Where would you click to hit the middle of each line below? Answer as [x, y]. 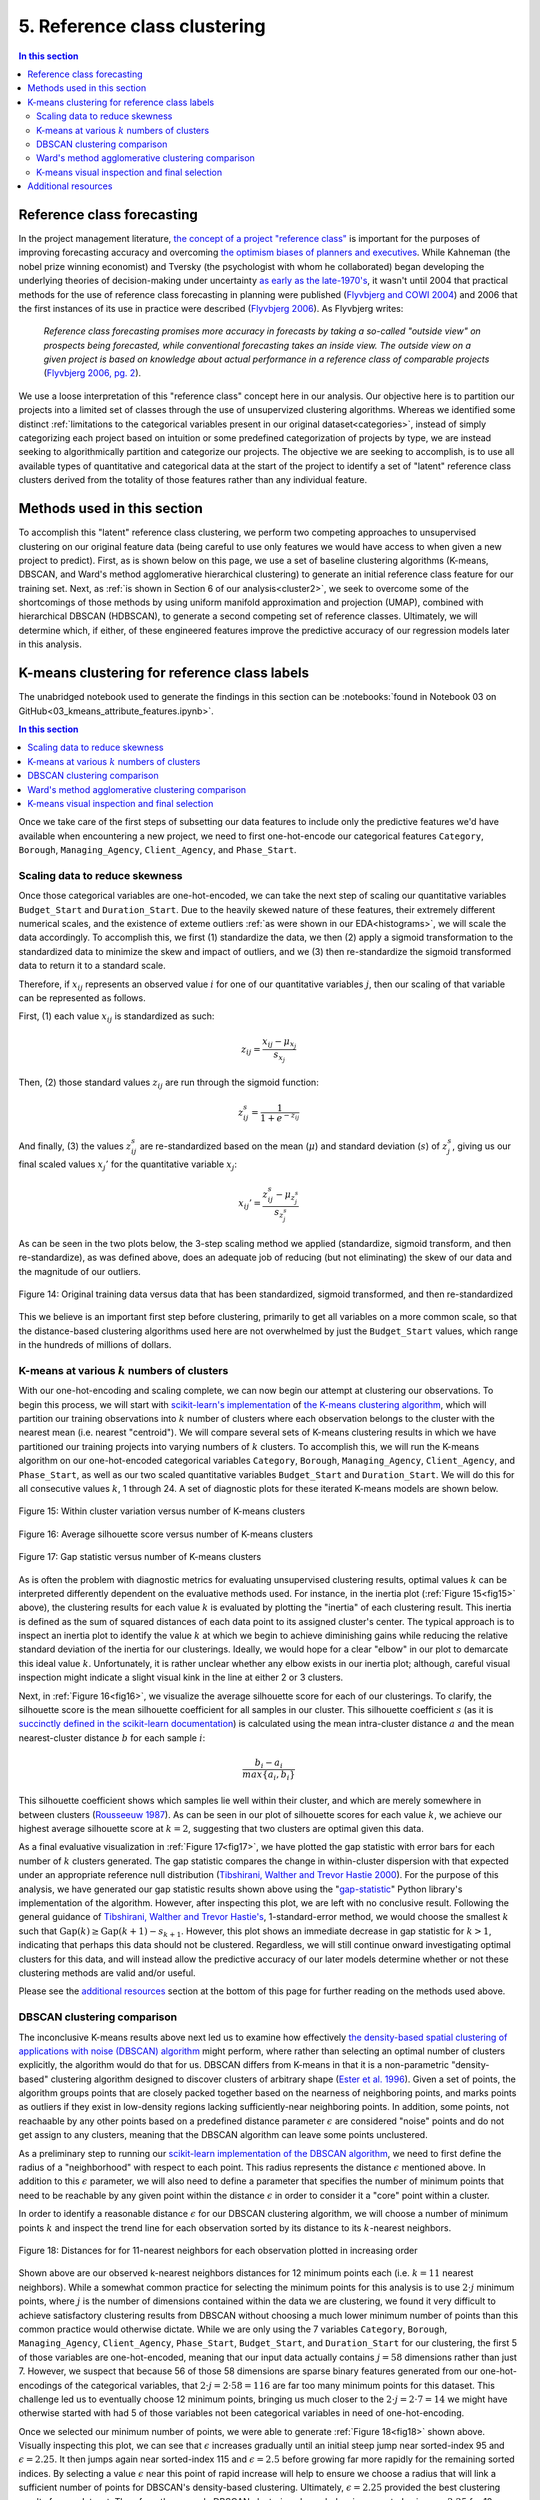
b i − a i [269, 1763]
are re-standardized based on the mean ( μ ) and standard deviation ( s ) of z [293, 1146]
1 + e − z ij [280, 1117]
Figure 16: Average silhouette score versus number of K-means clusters [166, 1534]
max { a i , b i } [268, 1775]
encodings [40, 2385]
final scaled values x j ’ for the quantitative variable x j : [128, 1165]
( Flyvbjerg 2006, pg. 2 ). [92, 373]
